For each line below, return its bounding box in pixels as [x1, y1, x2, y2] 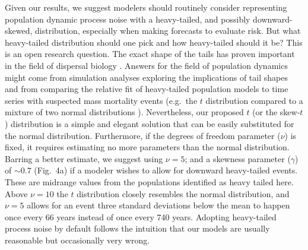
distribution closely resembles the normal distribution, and [77, 187, 290, 200]
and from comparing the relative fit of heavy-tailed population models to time [5, 83, 288, 95]
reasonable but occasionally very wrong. [5, 233, 150, 246]
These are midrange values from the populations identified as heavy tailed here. [5, 175, 294, 188]
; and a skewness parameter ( [185, 152, 291, 164]
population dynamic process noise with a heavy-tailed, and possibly [5, 12, 250, 25]
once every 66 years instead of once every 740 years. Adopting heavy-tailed [5, 210, 277, 223]
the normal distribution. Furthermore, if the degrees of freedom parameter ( [5, 129, 281, 141]
